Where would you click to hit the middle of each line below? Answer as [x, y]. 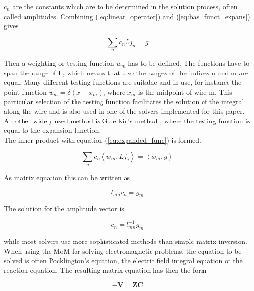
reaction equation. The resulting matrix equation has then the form [105, 270]
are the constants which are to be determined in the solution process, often [125, 6]
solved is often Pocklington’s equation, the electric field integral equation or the [123, 260]
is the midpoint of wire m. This [185, 91]
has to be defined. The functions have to [189, 63]
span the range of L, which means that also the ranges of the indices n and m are [126, 72]
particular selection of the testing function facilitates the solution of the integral [124, 101]
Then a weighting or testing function [59, 63]
